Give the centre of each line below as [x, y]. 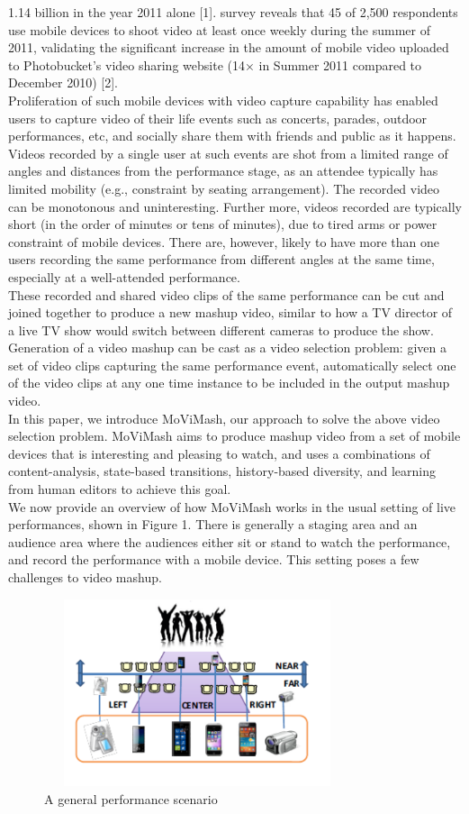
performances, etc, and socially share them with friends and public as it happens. [232, 136]
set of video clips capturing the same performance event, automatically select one [232, 365]
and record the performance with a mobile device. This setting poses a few [214, 559]
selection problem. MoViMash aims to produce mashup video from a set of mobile [234, 436]
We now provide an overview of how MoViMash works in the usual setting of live [232, 506]
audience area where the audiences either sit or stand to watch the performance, [230, 541]
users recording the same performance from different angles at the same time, [221, 259]
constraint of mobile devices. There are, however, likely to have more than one [224, 241]
